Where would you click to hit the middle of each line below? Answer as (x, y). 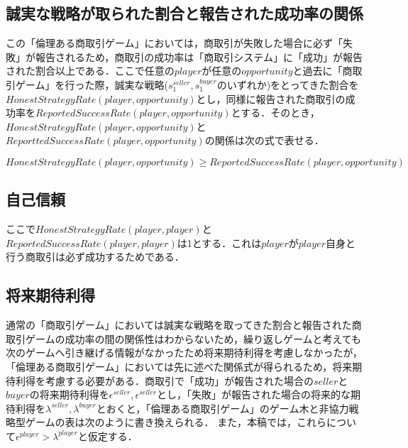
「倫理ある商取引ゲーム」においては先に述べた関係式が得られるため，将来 (179, 366)
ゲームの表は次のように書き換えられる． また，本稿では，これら (176, 422)
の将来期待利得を (69, 394)
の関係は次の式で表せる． (264, 140)
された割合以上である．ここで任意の (90, 71)
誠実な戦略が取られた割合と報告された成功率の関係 (184, 13)
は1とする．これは (219, 242)
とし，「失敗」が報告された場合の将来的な (254, 394)
